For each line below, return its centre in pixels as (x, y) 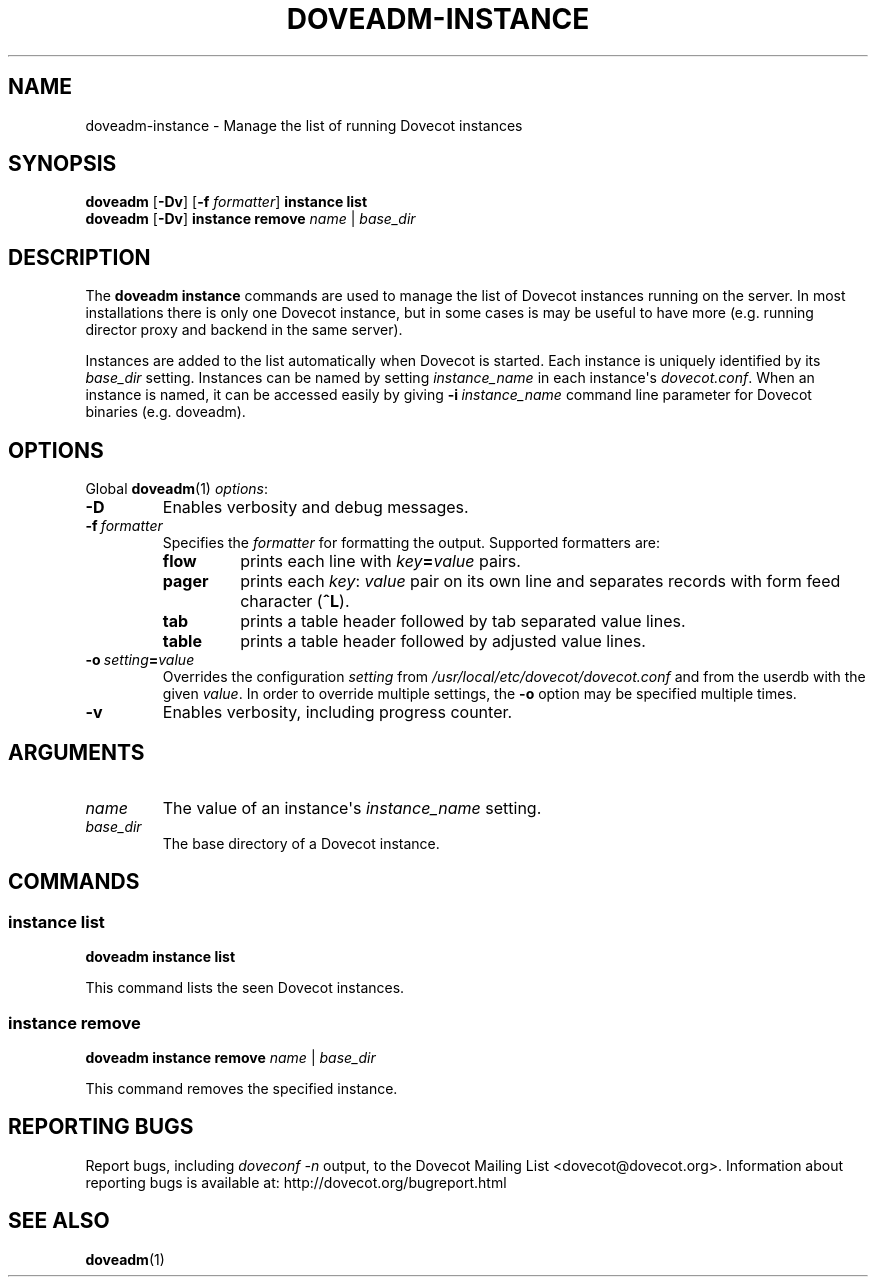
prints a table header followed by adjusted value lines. (443, 641)
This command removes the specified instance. (241, 1088)
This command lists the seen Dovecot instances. (245, 988)
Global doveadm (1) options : (176, 489)
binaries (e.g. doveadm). (165, 412)
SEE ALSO (59, 1221)
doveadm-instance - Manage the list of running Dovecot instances (304, 125)
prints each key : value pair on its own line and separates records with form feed (540, 581)
